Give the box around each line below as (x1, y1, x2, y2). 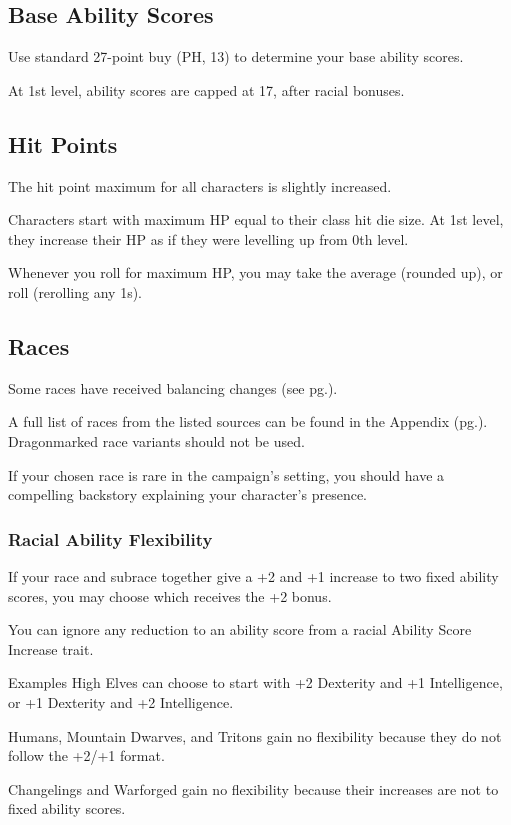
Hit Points (8, 128, 118, 159)
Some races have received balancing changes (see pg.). (8, 377, 338, 398)
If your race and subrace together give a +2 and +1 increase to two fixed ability (8, 565, 499, 586)
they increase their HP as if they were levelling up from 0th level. (8, 228, 409, 249)
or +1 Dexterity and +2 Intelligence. (8, 691, 234, 712)
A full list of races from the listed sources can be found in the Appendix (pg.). (8, 411, 488, 432)
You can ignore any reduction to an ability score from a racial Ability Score (8, 619, 472, 640)
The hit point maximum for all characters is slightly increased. (8, 175, 392, 196)
